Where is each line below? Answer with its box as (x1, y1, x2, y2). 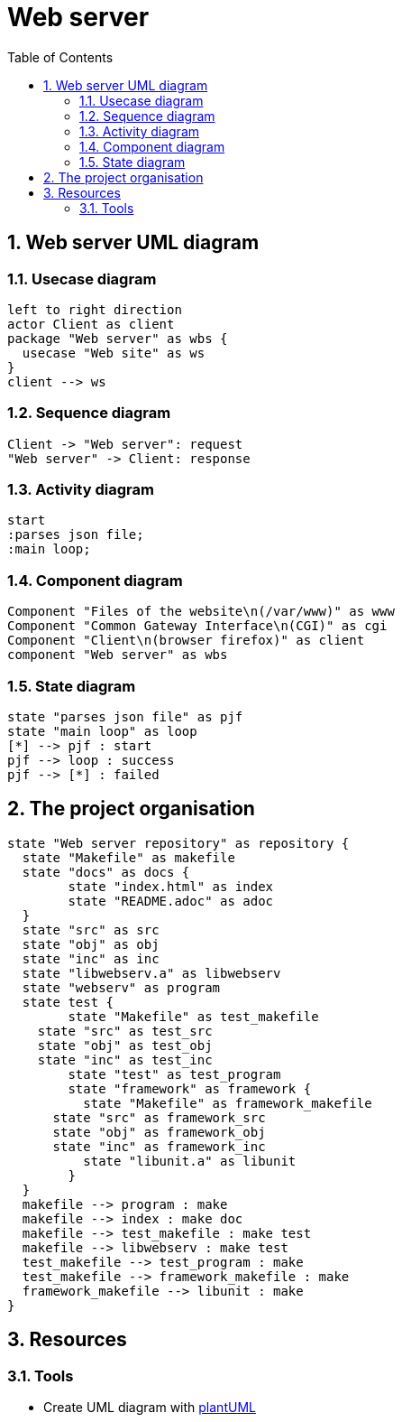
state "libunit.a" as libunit (83, 1153, 297, 1168)
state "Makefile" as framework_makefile (83, 1095, 372, 1111)
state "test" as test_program (68, 1066, 281, 1082)
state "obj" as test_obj (37, 1037, 213, 1053)
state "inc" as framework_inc (52, 1139, 266, 1154)
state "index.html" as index (68, 878, 274, 894)
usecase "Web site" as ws (22, 345, 206, 360)
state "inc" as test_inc (37, 1052, 213, 1067)
